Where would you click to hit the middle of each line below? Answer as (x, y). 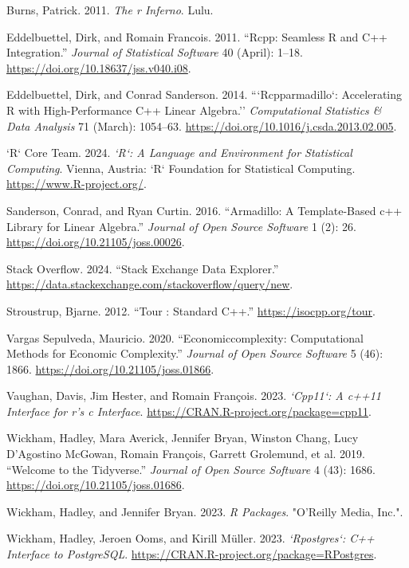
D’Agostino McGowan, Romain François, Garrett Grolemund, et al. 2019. (186, 454)
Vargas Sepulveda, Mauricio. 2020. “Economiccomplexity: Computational (185, 337)
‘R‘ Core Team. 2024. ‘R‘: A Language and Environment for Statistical (179, 153)
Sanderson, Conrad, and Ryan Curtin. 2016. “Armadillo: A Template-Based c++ (204, 210)
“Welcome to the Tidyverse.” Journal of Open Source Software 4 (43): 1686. (191, 469)
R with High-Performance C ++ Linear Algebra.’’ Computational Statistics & (194, 110)
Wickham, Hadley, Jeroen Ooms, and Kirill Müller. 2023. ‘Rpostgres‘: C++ (191, 538)
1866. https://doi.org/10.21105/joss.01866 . (110, 368)
